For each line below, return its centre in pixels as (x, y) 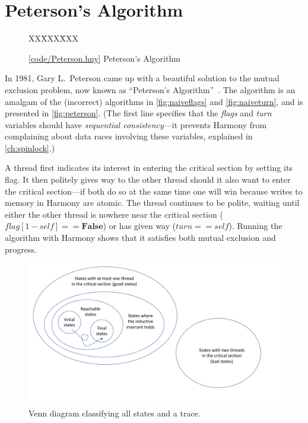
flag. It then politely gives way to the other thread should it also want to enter (148, 179)
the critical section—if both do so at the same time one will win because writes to (154, 191)
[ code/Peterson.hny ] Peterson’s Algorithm (104, 58)
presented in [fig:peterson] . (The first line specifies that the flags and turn (138, 113)
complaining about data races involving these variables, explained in (129, 136)
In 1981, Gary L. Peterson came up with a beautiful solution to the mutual (142, 78)
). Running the (255, 226)
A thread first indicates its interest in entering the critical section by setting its (149, 168)
